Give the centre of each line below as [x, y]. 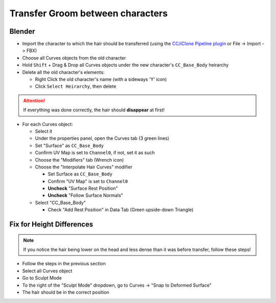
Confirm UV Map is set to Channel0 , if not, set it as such [95, 153]
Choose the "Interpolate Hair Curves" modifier [84, 167]
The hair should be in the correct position [66, 292]
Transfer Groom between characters [89, 13]
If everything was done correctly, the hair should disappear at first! [94, 110]
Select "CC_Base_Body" [61, 203]
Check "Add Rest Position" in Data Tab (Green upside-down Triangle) [121, 210]
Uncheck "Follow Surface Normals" [86, 195]
